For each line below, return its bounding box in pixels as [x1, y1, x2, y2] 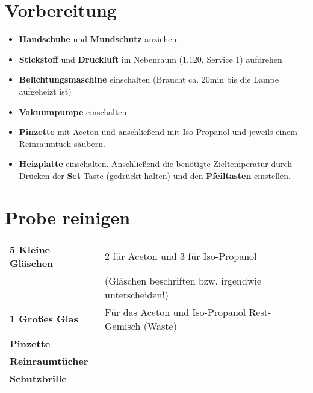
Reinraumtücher [10, 353, 88, 368]
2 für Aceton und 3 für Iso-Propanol [105, 249, 257, 263]
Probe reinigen [5, 204, 131, 229]
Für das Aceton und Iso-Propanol [105, 304, 246, 319]
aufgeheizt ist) [19, 84, 72, 97]
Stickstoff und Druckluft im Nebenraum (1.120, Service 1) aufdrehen [19, 52, 282, 65]
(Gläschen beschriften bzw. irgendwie [105, 273, 261, 288]
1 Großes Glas [10, 312, 78, 326]
